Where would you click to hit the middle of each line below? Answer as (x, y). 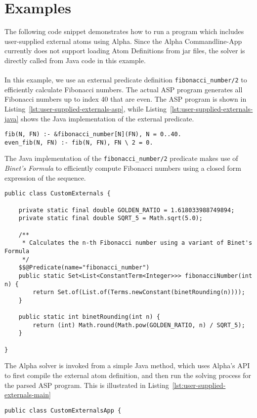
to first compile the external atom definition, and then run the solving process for (128, 375)
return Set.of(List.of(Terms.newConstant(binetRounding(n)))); (139, 292)
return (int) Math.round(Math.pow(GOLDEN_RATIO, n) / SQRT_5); (139, 325)
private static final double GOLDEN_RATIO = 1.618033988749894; (127, 210)
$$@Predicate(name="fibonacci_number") (84, 268)
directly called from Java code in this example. (75, 60)
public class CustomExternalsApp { (63, 410)
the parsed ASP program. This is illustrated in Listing (87, 385)
